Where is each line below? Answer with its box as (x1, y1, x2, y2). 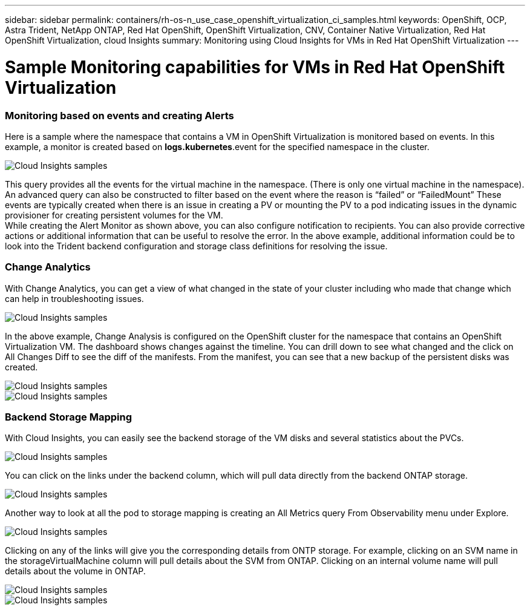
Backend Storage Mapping (5, 411, 132, 423)
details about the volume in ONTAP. (5, 566, 146, 577)
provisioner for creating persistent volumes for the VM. (5, 209, 223, 220)
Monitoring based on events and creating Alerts (5, 109, 234, 122)
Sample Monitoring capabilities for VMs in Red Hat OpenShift (5, 56, 505, 77)
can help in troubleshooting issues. (5, 293, 144, 304)
